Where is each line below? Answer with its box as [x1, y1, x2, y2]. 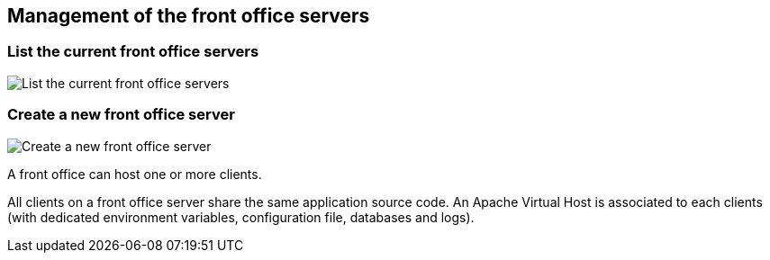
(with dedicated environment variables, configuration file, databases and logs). [7, 209, 475, 225]
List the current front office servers [7, 42, 259, 61]
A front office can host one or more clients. [7, 166, 262, 182]
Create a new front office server [7, 105, 235, 124]
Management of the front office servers [7, 4, 370, 27]
